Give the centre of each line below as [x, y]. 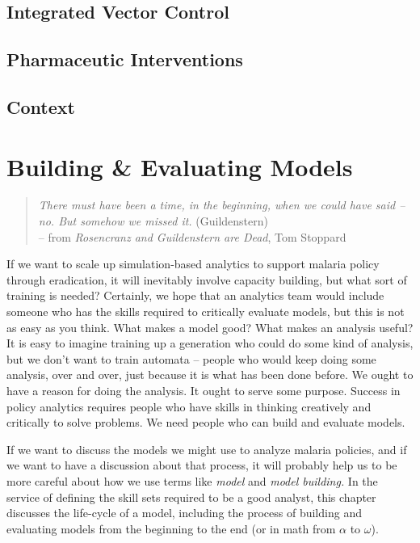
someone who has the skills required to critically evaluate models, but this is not [206, 311]
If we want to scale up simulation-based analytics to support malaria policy [193, 264]
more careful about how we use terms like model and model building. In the [192, 480]
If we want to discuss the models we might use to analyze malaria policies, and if [207, 449]
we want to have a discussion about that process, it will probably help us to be [202, 465]
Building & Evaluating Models [180, 166]
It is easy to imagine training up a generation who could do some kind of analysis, [210, 343]
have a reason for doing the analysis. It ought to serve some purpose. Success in [204, 390]
